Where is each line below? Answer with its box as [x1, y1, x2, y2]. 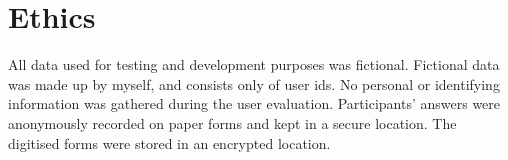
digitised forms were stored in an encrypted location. [8, 132, 331, 153]
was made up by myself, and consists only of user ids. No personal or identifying [8, 73, 500, 94]
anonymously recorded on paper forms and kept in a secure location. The [8, 112, 457, 133]
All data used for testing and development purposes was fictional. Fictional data [8, 54, 500, 75]
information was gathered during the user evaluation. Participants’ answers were [8, 93, 501, 114]
